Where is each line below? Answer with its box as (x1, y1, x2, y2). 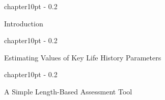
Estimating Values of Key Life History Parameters (4, 52, 161, 62)
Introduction (4, 18, 43, 28)
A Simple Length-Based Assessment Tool (4, 86, 132, 96)
